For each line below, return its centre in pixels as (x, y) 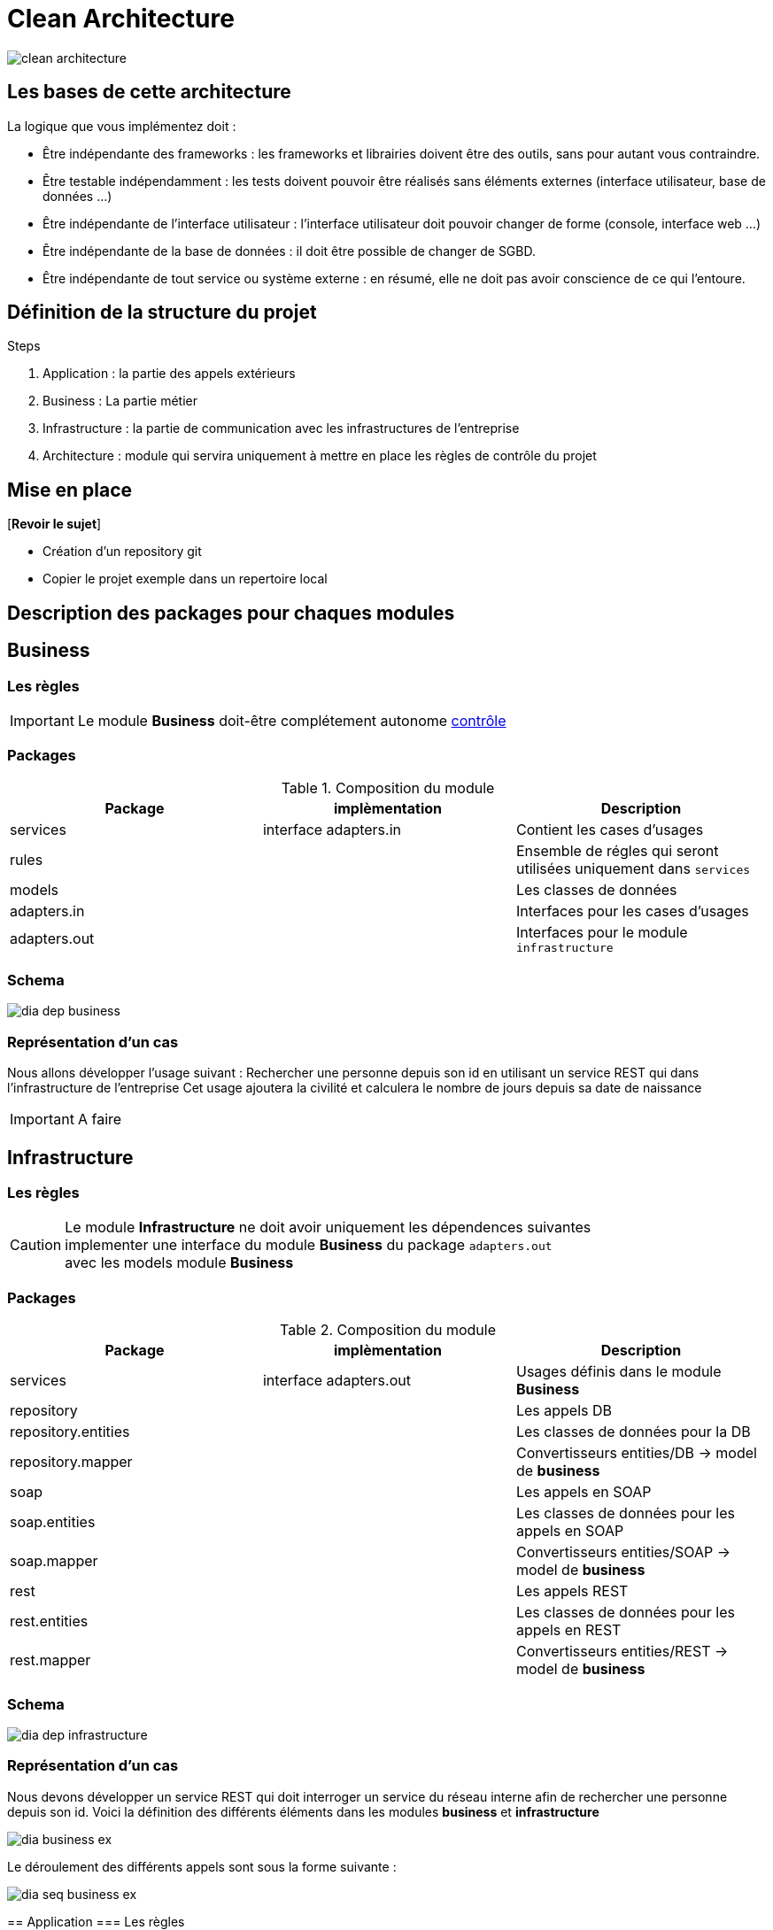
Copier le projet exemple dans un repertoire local (185, 579)
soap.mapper (54, 1561)
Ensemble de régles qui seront (617, 850)
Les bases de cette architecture (149, 92)
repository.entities (70, 1432)
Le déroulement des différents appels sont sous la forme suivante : (202, 1866)
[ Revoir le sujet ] (54, 524)
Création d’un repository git (122, 552)
